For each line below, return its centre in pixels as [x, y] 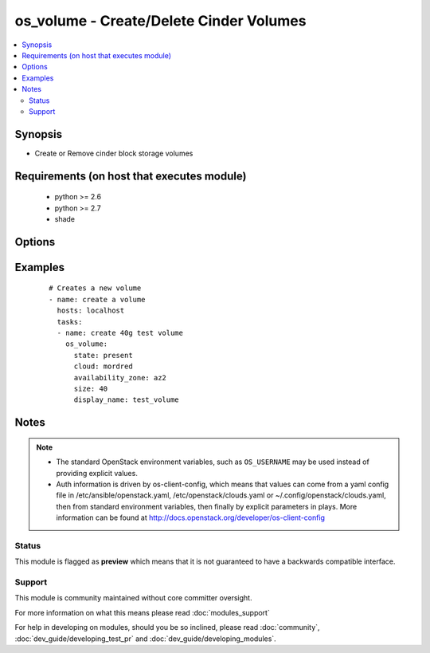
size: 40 [91, 388]
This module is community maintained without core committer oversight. [133, 598]
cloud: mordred [103, 366]
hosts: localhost [91, 311]
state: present [103, 355]
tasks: [70, 322]
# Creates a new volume [95, 288]
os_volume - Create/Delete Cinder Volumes [160, 21]
